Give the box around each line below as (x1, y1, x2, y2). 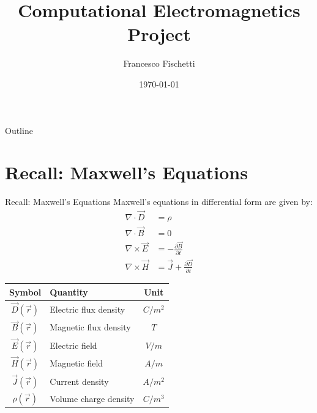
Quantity (50, 285, 88, 298)
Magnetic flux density (50, 321, 131, 333)
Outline (5, 124, 33, 136)
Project (127, 21, 191, 47)
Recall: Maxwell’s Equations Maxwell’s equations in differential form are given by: (5, 195, 313, 208)
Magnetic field (50, 357, 103, 370)
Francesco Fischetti (123, 57, 195, 70)
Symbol (9, 285, 42, 298)
